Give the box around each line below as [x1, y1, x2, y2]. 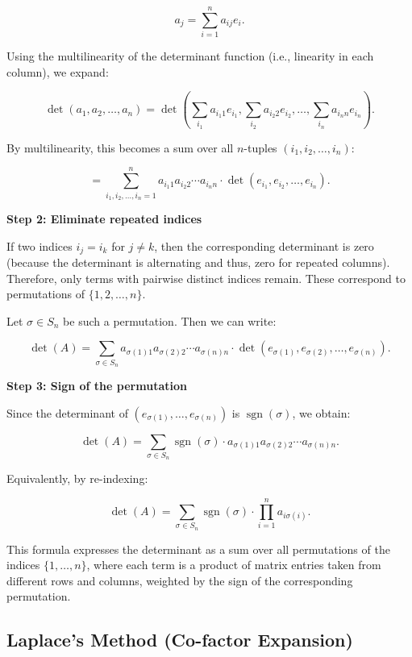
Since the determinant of [6, 404, 128, 421]
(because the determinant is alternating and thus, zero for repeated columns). [6, 254, 390, 271]
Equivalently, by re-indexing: [6, 470, 148, 487]
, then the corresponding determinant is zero [154, 237, 374, 254]
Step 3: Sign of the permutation [6, 377, 187, 394]
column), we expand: [6, 63, 109, 80]
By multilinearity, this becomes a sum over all [6, 139, 234, 156]
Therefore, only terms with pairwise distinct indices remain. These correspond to [6, 269, 406, 286]
